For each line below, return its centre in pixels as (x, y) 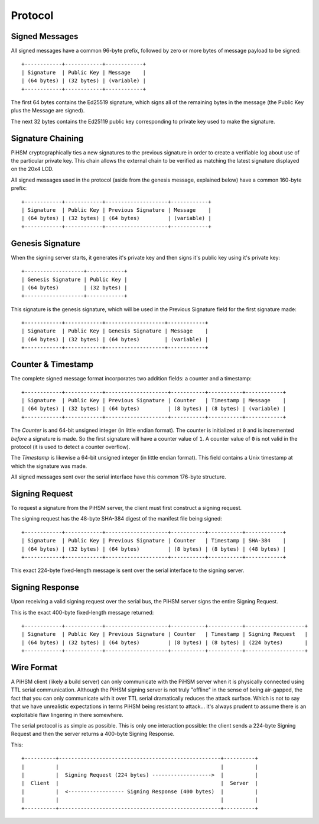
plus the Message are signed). (48, 111)
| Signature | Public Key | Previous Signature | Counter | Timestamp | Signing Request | (165, 634)
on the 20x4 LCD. (32, 169)
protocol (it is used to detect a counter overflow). (71, 447)
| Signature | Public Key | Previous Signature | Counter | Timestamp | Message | (154, 400)
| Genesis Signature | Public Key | (74, 279)
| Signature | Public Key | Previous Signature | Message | (117, 210)
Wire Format (34, 668)
